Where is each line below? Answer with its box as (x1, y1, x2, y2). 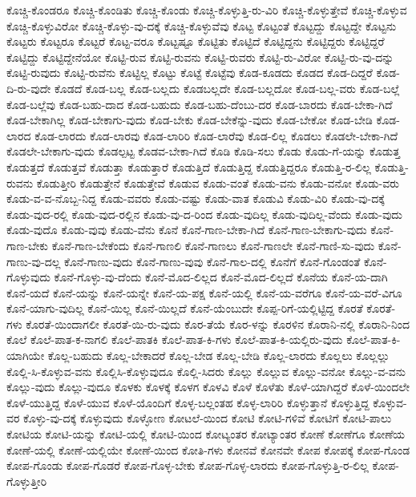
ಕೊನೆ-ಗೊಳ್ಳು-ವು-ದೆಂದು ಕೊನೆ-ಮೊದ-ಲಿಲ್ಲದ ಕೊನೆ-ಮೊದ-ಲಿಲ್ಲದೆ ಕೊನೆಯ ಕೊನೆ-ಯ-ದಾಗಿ (54, 269, 388, 285)
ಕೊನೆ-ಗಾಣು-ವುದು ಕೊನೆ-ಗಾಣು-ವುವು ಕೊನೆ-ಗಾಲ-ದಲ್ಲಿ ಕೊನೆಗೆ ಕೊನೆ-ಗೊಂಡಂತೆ (64, 253, 361, 269)
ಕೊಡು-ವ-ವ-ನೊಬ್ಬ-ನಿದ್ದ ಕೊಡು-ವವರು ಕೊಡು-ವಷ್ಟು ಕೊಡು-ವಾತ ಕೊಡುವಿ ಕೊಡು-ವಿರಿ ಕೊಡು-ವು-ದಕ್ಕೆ (6, 190, 385, 207)
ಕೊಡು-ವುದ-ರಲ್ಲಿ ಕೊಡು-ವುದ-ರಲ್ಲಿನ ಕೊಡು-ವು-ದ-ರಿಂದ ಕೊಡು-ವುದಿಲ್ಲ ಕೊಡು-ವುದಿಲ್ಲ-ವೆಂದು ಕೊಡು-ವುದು (6, 205, 402, 222)
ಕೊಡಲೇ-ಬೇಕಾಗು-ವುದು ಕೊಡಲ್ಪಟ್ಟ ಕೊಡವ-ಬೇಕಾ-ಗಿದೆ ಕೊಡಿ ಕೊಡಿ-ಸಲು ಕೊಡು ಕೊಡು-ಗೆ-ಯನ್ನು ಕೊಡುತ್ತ (6, 143, 400, 160)
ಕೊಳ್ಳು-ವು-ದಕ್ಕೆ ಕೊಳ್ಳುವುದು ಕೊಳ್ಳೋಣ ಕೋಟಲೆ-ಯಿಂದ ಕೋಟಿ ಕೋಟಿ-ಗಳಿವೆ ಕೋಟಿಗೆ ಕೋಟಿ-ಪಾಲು (23, 410, 392, 426)
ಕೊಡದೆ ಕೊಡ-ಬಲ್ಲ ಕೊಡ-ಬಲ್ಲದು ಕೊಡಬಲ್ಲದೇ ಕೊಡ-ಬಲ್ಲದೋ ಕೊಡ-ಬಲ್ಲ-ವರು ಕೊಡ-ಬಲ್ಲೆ (54, 79, 400, 96)
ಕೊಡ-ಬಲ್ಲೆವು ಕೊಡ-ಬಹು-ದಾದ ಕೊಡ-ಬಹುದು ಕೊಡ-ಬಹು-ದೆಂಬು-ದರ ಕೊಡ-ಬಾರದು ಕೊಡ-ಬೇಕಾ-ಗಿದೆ (6, 95, 393, 112)
